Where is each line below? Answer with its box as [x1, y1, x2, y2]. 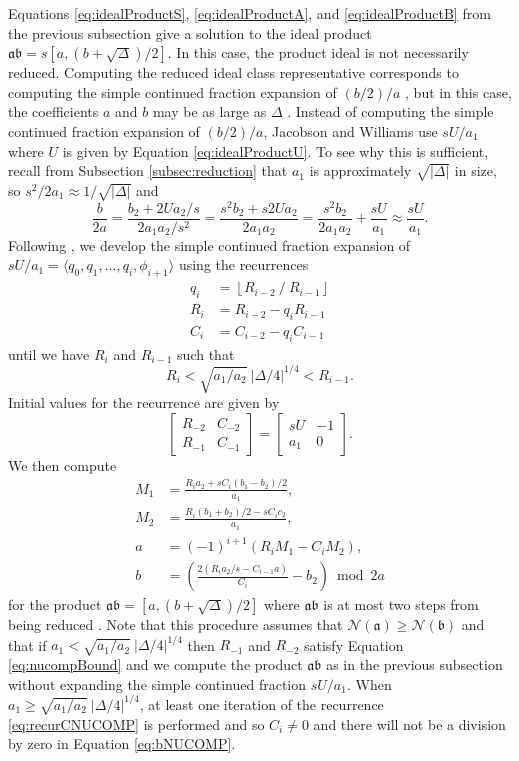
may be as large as [152, 101, 267, 122]
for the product [8, 594, 102, 615]
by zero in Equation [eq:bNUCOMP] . [8, 733, 236, 754]
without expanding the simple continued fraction [8, 673, 307, 694]
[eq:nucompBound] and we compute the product [8, 654, 303, 675]
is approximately [309, 160, 412, 181]
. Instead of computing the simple [287, 101, 494, 122]
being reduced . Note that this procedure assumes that [8, 614, 343, 635]
